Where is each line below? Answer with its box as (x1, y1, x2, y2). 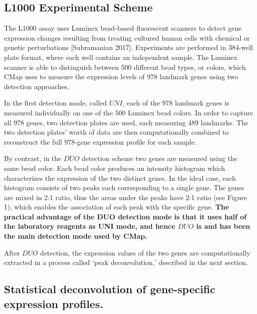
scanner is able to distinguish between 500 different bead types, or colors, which (4, 61, 246, 72)
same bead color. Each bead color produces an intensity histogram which (4, 162, 225, 173)
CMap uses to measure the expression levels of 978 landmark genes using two (4, 71, 238, 82)
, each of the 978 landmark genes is (122, 98, 229, 108)
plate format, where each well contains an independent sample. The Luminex (4, 52, 238, 62)
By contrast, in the (4, 153, 61, 163)
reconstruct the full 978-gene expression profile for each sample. (4, 136, 197, 147)
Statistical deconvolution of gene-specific (4, 281, 215, 297)
